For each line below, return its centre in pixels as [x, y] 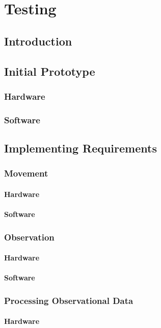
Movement [26, 173]
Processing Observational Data [69, 300]
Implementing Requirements [81, 148]
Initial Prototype [50, 71]
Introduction [38, 41]
